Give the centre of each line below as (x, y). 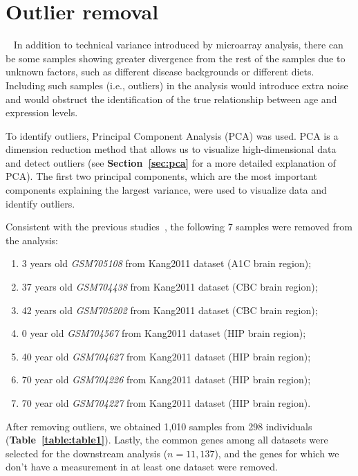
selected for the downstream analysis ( (87, 453)
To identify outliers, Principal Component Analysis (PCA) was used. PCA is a (172, 135)
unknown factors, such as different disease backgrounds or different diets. (160, 72)
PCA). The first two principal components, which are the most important (161, 176)
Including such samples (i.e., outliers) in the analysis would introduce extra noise (177, 85)
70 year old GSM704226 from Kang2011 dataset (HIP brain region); (166, 379)
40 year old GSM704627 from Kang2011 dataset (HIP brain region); (166, 356)
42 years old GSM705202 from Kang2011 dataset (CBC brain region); (170, 310)
